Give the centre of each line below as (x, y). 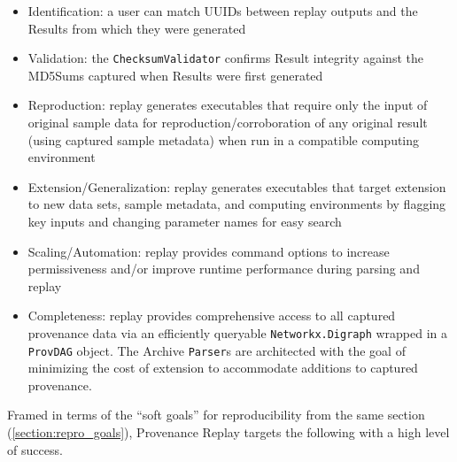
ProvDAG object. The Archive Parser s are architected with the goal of (217, 350)
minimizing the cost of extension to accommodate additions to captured (223, 368)
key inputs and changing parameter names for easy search (185, 221)
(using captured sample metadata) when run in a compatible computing (224, 139)
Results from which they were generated (137, 28)
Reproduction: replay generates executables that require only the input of (228, 105)
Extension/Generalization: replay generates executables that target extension (237, 186)
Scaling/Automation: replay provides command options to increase (209, 251)
